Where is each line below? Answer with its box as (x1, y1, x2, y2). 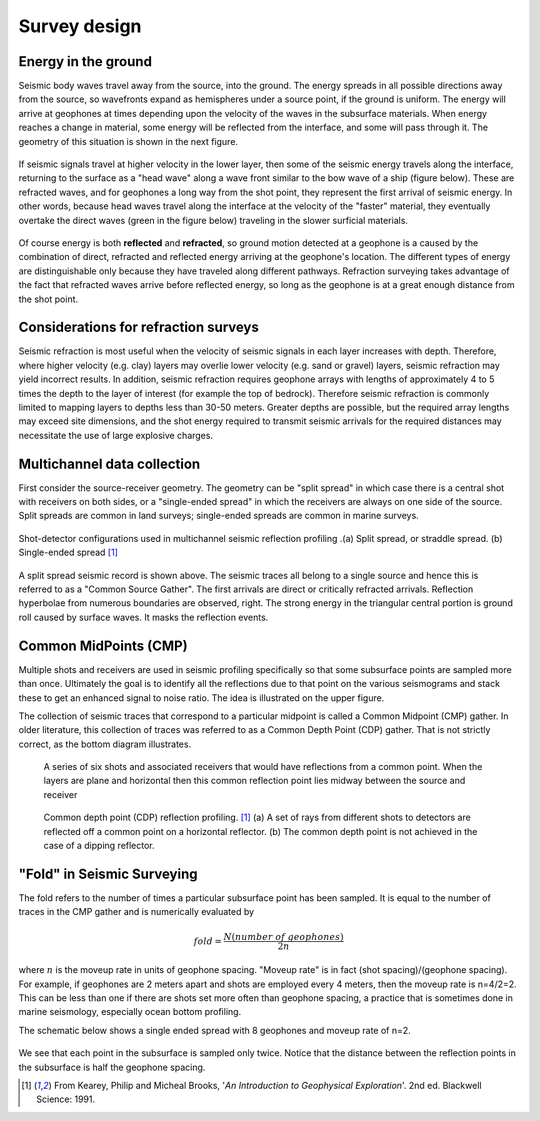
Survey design (18, 15, 142, 37)
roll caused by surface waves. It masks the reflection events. (18, 611, 269, 623)
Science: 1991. (36, 1093, 96, 1105)
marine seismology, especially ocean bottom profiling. (18, 1006, 242, 1018)
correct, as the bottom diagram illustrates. (18, 738, 192, 750)
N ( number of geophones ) (223, 931, 344, 942)
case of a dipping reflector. (43, 840, 155, 852)
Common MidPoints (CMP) (18, 637, 189, 654)
